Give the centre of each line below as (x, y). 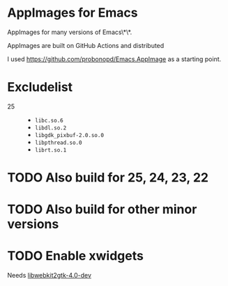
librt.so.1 (51, 150)
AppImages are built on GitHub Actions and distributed (86, 45)
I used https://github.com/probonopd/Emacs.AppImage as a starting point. (114, 59)
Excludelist (40, 87)
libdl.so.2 (51, 128)
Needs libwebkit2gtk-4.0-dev (50, 276)
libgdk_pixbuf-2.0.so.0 (69, 135)
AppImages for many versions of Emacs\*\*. (70, 32)
